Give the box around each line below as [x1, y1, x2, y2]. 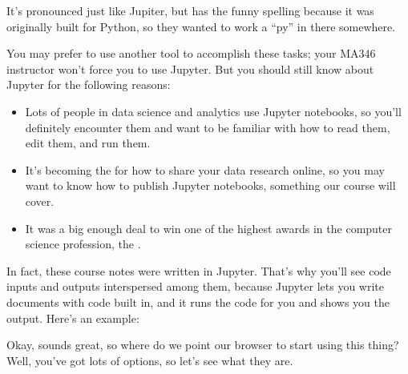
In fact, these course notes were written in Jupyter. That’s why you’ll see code [6, 262, 391, 279]
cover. [25, 192, 55, 209]
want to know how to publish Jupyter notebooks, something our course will [25, 177, 396, 194]
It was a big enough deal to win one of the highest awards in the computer [25, 219, 393, 236]
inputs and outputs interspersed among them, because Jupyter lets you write [6, 278, 384, 295]
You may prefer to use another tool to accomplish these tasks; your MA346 [6, 45, 376, 62]
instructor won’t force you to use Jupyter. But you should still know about [6, 60, 374, 77]
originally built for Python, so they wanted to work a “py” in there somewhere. [6, 18, 396, 34]
